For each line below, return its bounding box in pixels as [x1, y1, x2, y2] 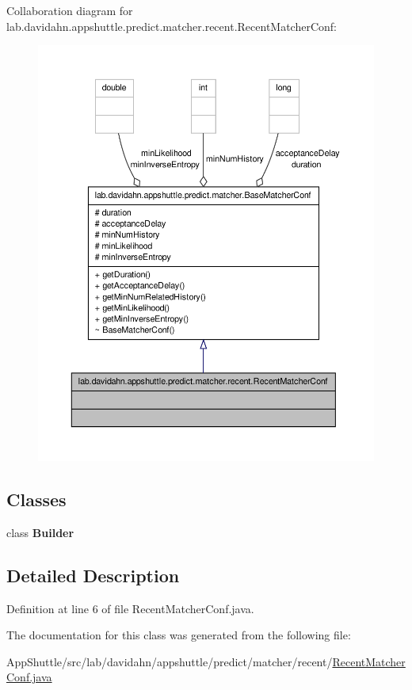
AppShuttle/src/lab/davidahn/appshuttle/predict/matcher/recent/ [6, 653, 333, 669]
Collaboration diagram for [6, 2, 133, 18]
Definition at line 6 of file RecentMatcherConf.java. [6, 600, 254, 616]
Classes [6, 486, 67, 511]
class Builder [6, 524, 74, 540]
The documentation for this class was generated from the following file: [6, 627, 351, 643]
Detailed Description [6, 562, 180, 587]
